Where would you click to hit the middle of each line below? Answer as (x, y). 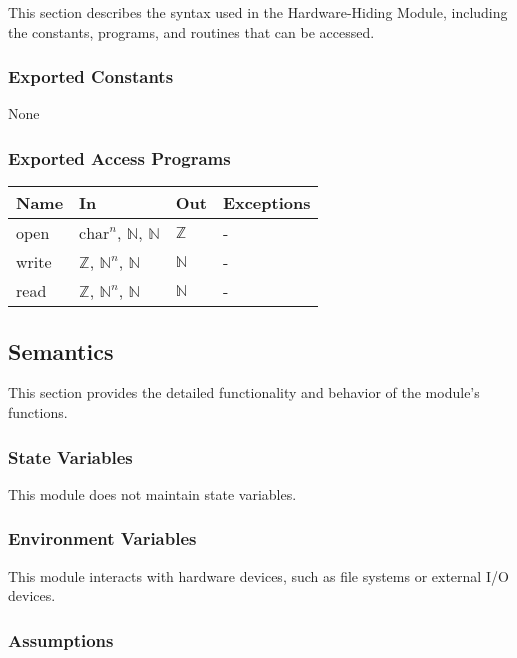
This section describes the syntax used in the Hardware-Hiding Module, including (258, 12)
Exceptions (266, 203)
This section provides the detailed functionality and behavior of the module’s (244, 392)
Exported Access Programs (119, 157)
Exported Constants (91, 76)
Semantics (61, 350)
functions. (38, 412)
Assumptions (61, 639)
